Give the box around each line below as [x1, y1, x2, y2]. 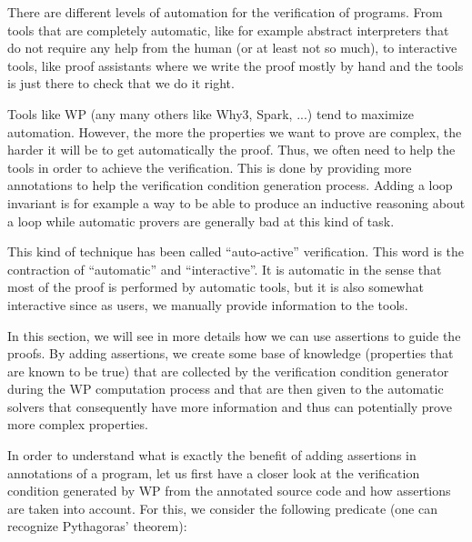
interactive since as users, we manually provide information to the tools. [7, 295, 408, 314]
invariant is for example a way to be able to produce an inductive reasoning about [7, 193, 466, 212]
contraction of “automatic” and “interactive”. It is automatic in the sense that [7, 259, 442, 278]
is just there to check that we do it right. [7, 74, 235, 93]
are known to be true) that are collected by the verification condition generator [7, 361, 449, 380]
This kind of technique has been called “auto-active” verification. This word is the [7, 242, 465, 261]
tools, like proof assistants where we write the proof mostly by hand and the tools [7, 55, 464, 75]
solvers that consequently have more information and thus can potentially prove [7, 396, 452, 416]
